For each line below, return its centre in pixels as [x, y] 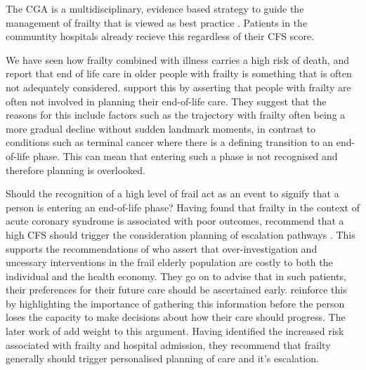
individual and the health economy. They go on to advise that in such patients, [176, 276]
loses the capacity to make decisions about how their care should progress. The [176, 317]
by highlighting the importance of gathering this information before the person [175, 303]
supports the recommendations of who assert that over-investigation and [162, 248]
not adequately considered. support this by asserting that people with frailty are [178, 87]
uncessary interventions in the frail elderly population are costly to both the [169, 262]
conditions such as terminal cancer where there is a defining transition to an [170, 142]
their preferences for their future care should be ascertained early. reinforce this [176, 290]
